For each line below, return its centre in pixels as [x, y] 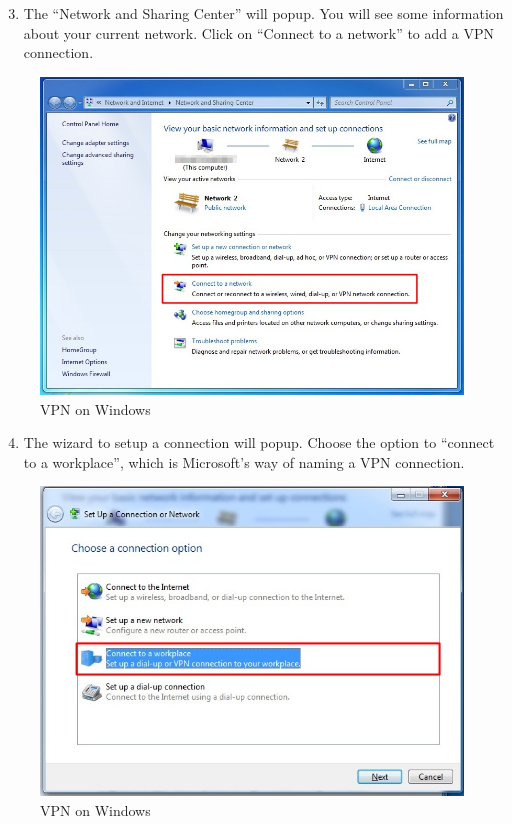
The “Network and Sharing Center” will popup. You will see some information [263, 13]
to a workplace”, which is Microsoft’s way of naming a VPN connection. [244, 461]
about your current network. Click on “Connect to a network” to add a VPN [258, 32]
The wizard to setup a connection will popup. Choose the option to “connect [259, 442]
